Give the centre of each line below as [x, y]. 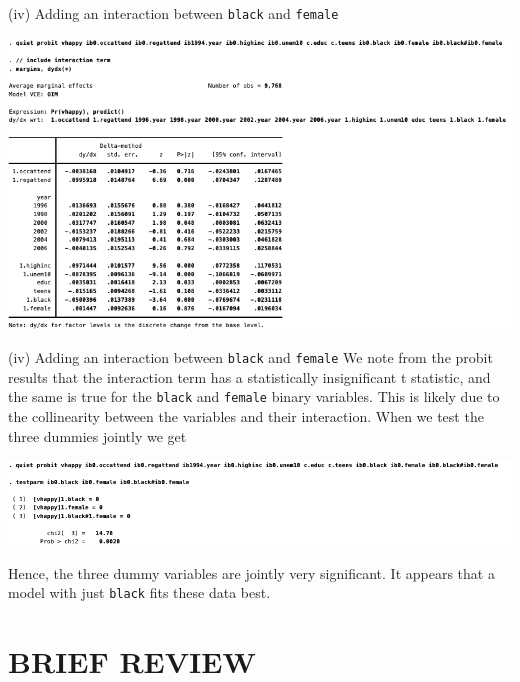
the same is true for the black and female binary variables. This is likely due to [254, 396]
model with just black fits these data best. [139, 592]
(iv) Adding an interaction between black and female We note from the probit [250, 357]
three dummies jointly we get [97, 435]
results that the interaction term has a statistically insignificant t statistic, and [249, 376]
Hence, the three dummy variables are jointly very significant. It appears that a [251, 572]
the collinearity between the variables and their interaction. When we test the [246, 415]
